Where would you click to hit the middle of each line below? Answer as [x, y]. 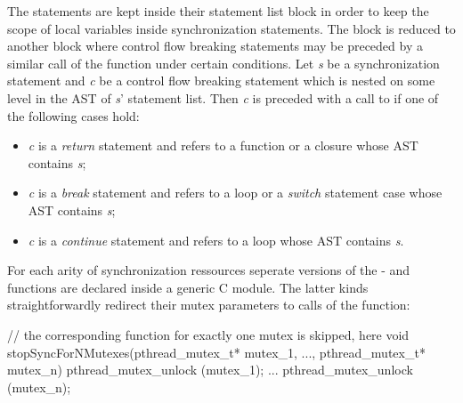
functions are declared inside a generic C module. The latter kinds [188, 287]
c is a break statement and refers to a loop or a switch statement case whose [235, 193]
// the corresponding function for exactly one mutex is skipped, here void [208, 334]
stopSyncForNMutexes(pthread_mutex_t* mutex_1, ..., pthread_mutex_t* [216, 352]
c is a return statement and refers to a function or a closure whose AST [223, 145]
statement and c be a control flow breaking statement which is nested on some [221, 81]
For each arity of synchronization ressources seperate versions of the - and [209, 270]
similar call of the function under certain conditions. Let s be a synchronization [223, 63]
